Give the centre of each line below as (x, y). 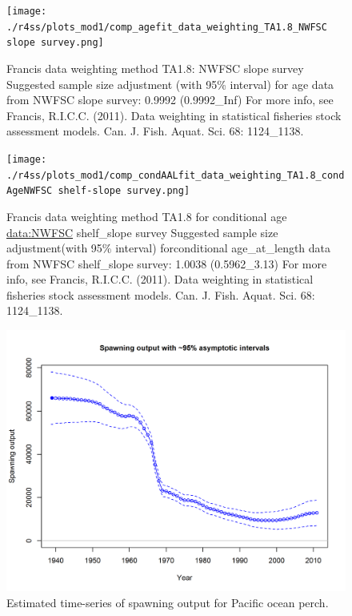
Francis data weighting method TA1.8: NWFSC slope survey (155, 68)
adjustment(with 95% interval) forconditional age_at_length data (169, 248)
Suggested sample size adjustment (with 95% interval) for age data (170, 84)
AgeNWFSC (30, 191)
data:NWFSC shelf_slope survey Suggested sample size (142, 232)
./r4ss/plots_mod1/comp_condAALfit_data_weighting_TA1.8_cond (176, 175)
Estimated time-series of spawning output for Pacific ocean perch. (168, 602)
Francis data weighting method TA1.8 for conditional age (147, 216)
